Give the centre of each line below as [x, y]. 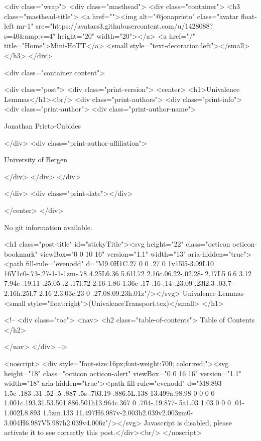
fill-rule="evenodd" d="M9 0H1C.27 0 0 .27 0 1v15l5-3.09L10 [120, 263]
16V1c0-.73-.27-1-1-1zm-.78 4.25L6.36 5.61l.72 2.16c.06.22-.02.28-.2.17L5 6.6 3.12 [128, 273]
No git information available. [48, 227]
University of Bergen [36, 159]
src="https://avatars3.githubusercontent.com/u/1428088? [124, 26]
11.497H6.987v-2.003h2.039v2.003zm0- [134, 412]
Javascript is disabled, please [188, 422]
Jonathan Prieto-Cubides [42, 125]
